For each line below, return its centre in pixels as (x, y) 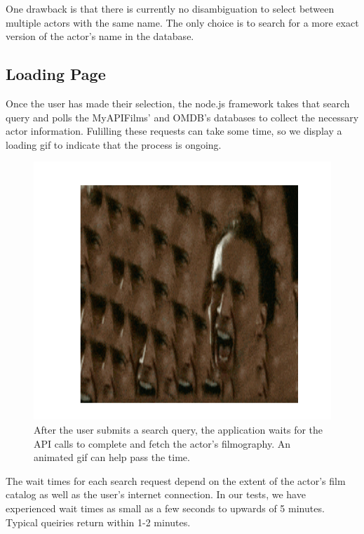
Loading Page (56, 74)
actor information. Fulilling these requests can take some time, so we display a (174, 131)
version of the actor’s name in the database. (100, 36)
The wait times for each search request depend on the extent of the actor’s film (176, 480)
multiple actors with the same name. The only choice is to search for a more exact (182, 22)
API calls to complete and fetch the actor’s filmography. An (162, 443)
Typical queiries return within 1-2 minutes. (98, 522)
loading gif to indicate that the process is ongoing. (114, 144)
